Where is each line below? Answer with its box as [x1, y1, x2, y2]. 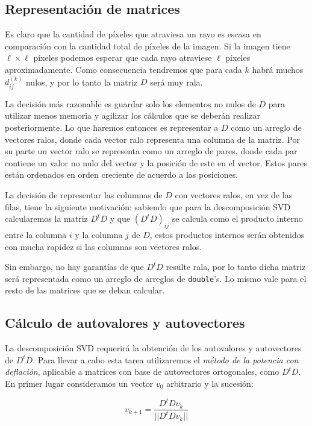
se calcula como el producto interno [172, 212, 303, 225]
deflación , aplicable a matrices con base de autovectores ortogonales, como [5, 365, 279, 378]
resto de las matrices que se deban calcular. [5, 284, 165, 296]
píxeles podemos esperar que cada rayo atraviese [33, 51, 212, 64]
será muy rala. [150, 75, 203, 88]
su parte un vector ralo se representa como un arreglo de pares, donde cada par [5, 145, 298, 157]
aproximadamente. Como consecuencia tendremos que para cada [5, 63, 242, 75]
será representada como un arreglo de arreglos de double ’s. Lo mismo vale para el [5, 272, 307, 284]
